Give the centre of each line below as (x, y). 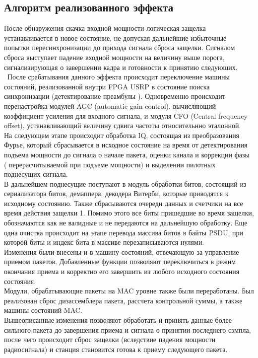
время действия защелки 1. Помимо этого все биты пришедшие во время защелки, (129, 213)
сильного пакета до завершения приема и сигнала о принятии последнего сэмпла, (128, 329)
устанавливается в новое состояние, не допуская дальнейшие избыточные (115, 37)
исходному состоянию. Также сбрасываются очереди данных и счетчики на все (124, 203)
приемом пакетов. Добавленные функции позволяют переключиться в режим (120, 261)
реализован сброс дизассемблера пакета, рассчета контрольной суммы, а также (123, 300)
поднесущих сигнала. (36, 174)
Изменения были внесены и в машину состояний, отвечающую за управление (122, 251)
